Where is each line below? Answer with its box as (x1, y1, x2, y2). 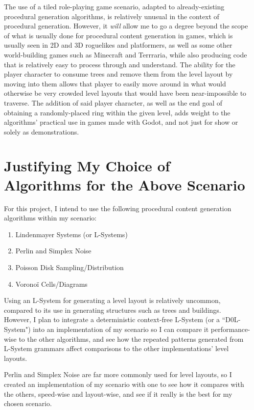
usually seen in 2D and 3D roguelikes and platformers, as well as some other (4, 40, 232, 50)
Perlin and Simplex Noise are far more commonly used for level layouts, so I (4, 369, 232, 380)
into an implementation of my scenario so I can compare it (33, 324, 209, 334)
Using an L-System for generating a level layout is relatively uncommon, (4, 295, 221, 305)
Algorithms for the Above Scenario (4, 174, 245, 194)
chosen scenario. (4, 398, 52, 409)
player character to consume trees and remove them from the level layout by (4, 69, 233, 79)
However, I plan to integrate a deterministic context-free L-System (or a (4, 314, 220, 325)
